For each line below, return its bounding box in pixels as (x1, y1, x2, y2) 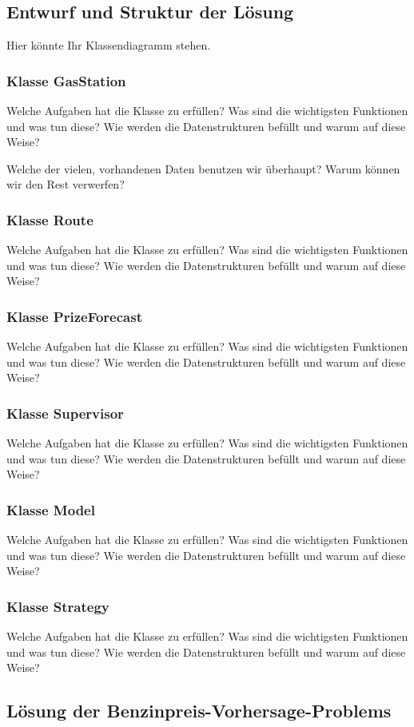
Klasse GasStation (6, 70, 126, 90)
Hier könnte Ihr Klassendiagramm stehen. (6, 37, 211, 54)
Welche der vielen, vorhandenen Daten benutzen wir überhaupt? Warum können (6, 160, 400, 177)
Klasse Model (6, 499, 95, 519)
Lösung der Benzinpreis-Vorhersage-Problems (6, 698, 392, 723)
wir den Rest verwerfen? (6, 176, 125, 193)
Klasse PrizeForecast (6, 306, 142, 326)
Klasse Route (6, 209, 94, 229)
